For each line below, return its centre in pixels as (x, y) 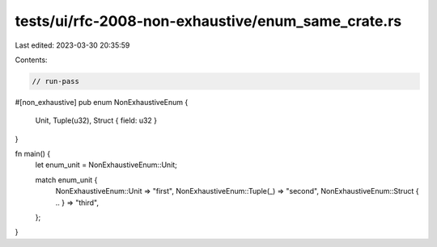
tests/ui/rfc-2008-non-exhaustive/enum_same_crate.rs (208, 21)
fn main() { (33, 154)
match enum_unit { (66, 180)
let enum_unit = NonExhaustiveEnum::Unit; (106, 165)
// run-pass (56, 81)
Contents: (31, 60)
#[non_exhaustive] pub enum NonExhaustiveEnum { (102, 102)
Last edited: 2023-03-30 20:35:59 (72, 45)
